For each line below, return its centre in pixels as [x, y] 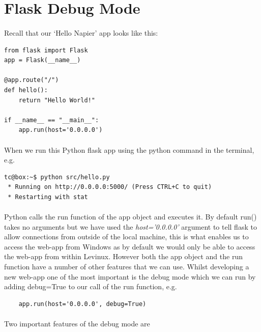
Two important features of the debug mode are [77, 323]
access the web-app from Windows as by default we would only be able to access [130, 246]
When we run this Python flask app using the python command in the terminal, [129, 149]
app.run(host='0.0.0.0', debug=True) [82, 304]
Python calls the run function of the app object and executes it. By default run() [130, 217]
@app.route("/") [32, 80]
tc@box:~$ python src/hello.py [57, 177]
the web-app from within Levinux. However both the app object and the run [123, 256]
